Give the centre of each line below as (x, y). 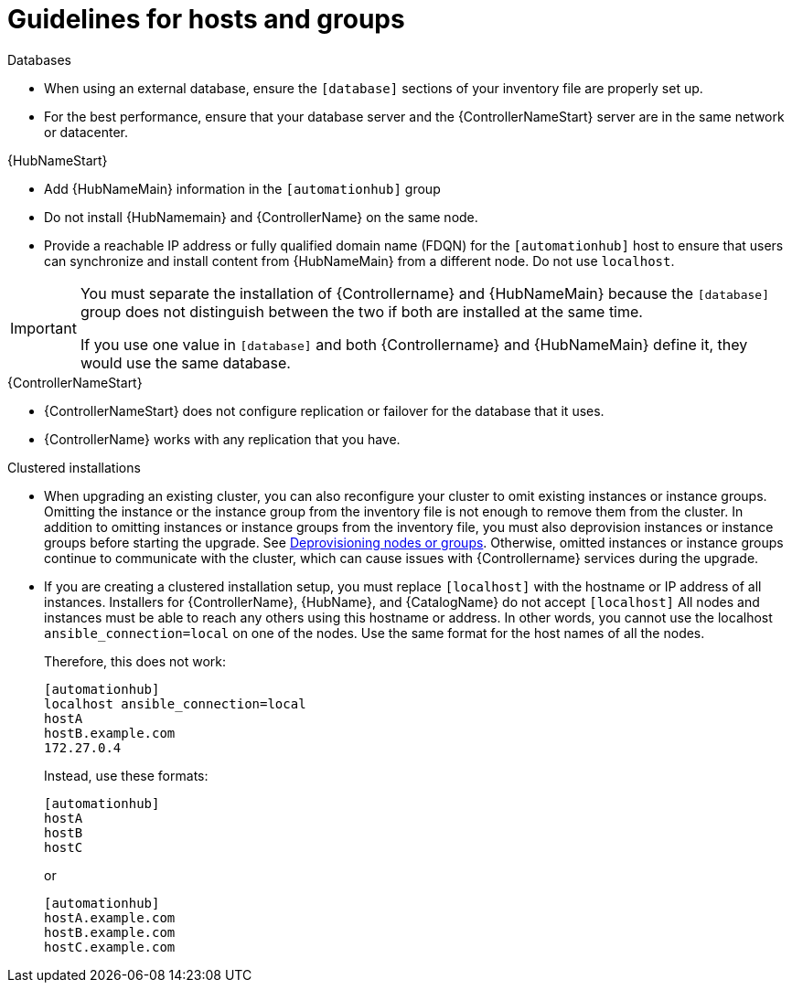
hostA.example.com (110, 917)
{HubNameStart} (58, 160)
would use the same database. (185, 362)
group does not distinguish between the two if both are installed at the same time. (361, 311)
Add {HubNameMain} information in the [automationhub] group (242, 188)
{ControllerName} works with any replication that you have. (222, 439)
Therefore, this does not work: (135, 661)
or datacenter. (86, 132)
